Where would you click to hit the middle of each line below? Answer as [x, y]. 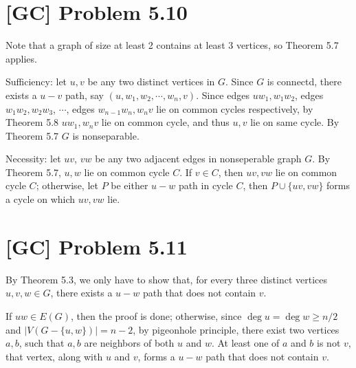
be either [130, 185]
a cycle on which [41, 199]
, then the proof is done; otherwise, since [156, 315]
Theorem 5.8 [32, 122]
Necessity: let [33, 159]
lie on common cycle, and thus [165, 122]
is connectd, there [304, 82]
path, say [84, 95]
